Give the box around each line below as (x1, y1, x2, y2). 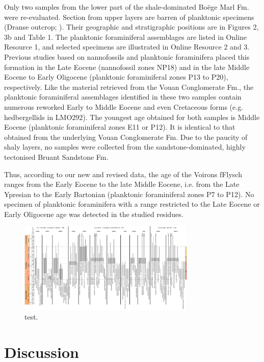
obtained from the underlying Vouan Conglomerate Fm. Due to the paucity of (4, 131, 248, 142)
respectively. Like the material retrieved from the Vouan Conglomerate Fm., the (4, 81, 254, 92)
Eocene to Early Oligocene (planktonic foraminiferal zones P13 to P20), (4, 71, 228, 82)
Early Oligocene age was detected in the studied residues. (4, 208, 183, 219)
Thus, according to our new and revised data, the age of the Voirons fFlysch (4, 168, 242, 179)
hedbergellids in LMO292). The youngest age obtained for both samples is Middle (4, 111, 260, 122)
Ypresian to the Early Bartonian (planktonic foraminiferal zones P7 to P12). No (4, 188, 254, 199)
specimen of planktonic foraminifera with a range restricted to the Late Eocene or (4, 199, 260, 209)
